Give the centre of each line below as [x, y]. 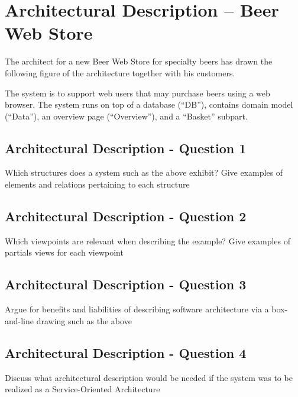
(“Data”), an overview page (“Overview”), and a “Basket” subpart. [126, 116]
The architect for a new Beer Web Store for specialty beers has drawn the [139, 61]
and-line [20, 320]
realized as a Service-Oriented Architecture [82, 389]
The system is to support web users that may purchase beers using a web [137, 93]
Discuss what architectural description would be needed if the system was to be [149, 377]
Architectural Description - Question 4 [126, 352]
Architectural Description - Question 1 [126, 148]
